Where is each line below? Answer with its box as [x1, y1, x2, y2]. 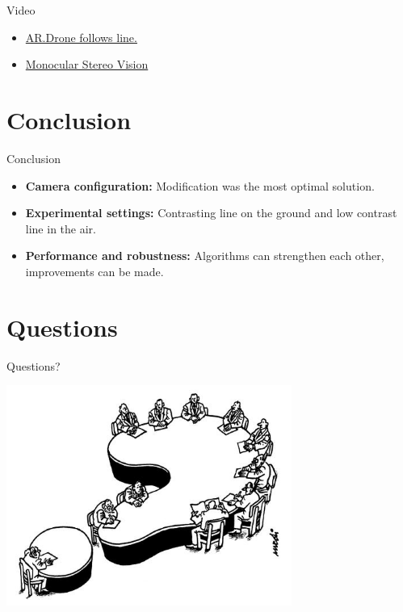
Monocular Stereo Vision [25, 56, 149, 73]
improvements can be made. [25, 262, 164, 279]
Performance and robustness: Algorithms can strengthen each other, [25, 247, 384, 264]
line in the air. [25, 220, 96, 237]
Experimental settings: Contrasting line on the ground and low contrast [25, 204, 397, 221]
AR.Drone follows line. [25, 28, 137, 45]
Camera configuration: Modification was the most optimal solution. [25, 177, 375, 194]
